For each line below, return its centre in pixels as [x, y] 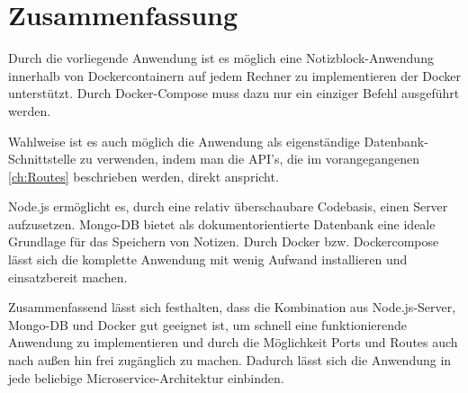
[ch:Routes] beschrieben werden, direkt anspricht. [144, 176]
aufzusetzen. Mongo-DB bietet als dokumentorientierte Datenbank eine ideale [222, 223]
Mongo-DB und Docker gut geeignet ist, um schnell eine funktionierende [207, 324]
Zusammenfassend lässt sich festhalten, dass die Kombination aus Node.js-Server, [232, 307]
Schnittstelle [42, 159]
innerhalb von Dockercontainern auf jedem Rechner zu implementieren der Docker [234, 75]
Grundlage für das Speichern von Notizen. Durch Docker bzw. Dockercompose [224, 241]
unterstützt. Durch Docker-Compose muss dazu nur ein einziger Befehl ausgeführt [234, 93]
